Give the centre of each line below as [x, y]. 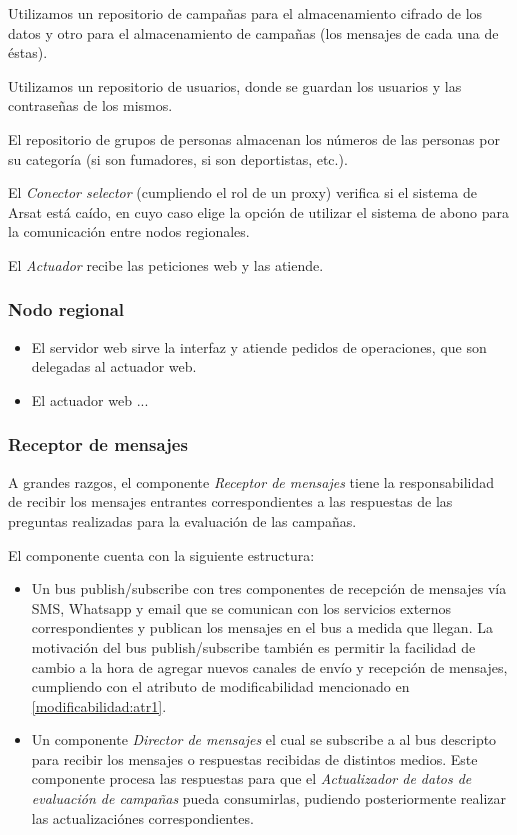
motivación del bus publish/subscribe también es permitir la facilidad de [253, 646]
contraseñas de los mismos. [90, 105]
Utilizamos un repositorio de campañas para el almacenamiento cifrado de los [245, 13]
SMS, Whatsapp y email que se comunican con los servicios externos [241, 607]
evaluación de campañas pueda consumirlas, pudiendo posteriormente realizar [269, 798]
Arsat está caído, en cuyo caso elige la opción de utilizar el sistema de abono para [258, 211]
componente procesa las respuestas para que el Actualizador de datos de [251, 778]
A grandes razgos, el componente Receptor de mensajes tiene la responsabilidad [251, 481]
